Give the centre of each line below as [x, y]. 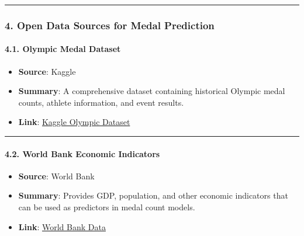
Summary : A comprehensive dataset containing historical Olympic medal [152, 91]
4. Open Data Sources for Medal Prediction [110, 25]
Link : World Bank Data [62, 226]
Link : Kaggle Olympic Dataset [74, 122]
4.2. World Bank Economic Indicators [82, 153]
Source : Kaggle [47, 71]
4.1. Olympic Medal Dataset [63, 49]
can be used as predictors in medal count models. [107, 207]
